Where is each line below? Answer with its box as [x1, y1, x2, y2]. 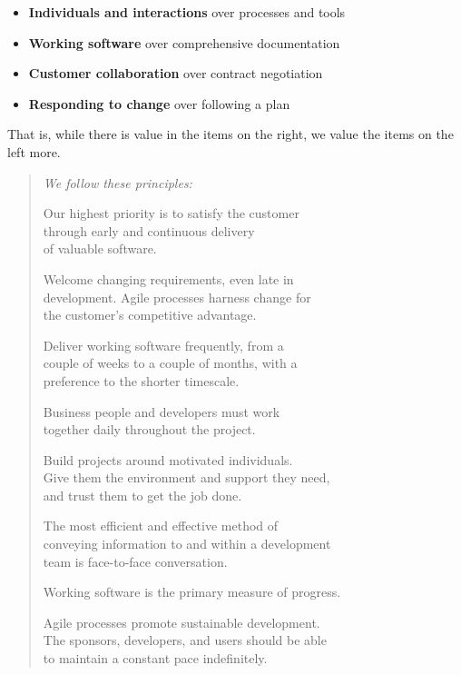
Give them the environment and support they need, [43, 468, 330, 487]
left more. [7, 142, 61, 161]
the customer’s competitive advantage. [43, 305, 257, 324]
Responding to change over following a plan [28, 94, 290, 113]
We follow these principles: [43, 173, 192, 192]
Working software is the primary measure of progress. [43, 582, 341, 601]
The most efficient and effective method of [43, 516, 279, 535]
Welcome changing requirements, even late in [43, 269, 294, 288]
